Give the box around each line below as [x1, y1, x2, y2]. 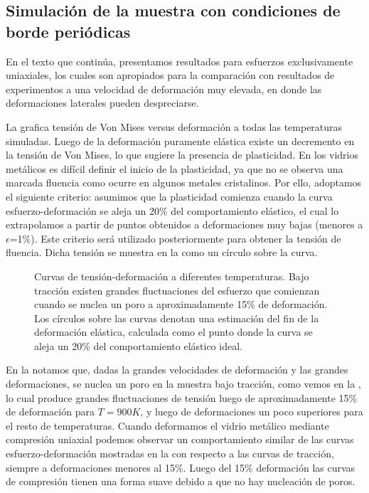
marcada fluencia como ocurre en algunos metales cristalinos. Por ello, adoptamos [6, 175, 362, 190]
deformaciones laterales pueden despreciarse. [6, 95, 199, 110]
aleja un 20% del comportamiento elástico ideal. [34, 338, 242, 353]
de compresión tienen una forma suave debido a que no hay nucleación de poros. [6, 474, 355, 489]
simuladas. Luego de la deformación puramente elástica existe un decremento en [6, 133, 355, 148]
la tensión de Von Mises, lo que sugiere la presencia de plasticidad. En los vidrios [6, 147, 358, 162]
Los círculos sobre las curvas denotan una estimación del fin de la [34, 310, 319, 325]
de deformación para [6, 404, 95, 419]
